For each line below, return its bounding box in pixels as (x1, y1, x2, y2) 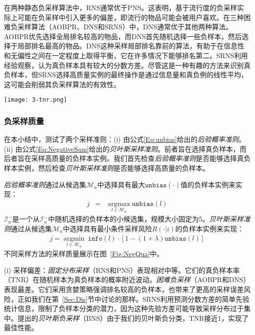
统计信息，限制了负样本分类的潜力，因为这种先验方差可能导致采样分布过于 (4, 303, 244, 313)
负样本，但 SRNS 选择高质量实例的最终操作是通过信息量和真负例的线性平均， (4, 69, 248, 80)
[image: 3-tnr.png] (4, 96, 67, 104)
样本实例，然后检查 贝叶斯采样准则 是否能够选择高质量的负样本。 (4, 163, 209, 173)
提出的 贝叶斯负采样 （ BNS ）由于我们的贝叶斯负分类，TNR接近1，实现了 (17, 313, 249, 323)
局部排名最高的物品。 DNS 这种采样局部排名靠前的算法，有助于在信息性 (17, 41, 244, 51)
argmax (108, 200, 130, 207)
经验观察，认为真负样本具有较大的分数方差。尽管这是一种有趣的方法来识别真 (4, 60, 251, 70)
